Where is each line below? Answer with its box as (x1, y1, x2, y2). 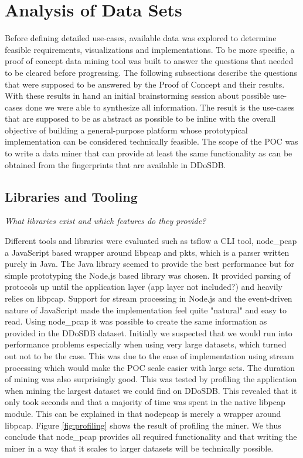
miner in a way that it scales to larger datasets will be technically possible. (5, 442, 274, 454)
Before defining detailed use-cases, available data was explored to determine (5, 32, 277, 44)
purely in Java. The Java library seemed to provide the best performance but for (5, 258, 294, 270)
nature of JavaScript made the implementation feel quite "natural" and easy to (5, 303, 287, 316)
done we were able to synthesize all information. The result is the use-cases (25, 101, 295, 113)
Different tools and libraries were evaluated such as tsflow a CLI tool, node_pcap (5, 235, 297, 247)
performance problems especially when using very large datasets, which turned (5, 338, 287, 350)
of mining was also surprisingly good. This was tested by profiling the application (5, 373, 297, 385)
